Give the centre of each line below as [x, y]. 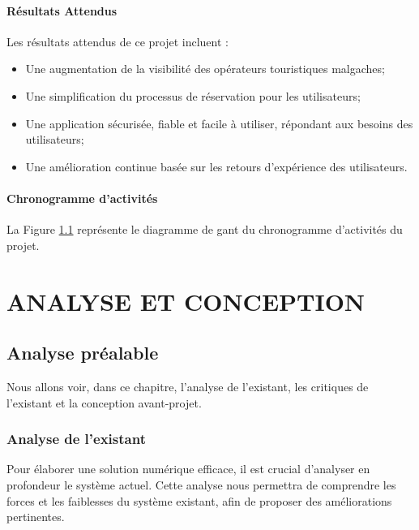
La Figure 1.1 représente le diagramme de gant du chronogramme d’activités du [205, 229]
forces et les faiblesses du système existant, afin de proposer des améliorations [199, 500]
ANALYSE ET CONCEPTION [186, 301]
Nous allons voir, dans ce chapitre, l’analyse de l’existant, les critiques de [188, 386]
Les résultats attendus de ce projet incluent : [118, 41]
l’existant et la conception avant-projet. [104, 402]
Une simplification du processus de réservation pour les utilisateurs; [193, 95]
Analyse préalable [83, 353]
